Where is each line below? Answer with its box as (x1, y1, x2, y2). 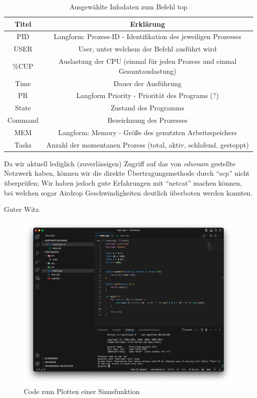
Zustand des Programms (110, 102, 185, 113)
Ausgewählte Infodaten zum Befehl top (69, 1, 188, 11)
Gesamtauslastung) (119, 65, 176, 76)
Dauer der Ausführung (113, 78, 182, 88)
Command (7, 115, 39, 125)
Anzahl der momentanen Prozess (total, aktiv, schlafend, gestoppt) (46, 139, 249, 149)
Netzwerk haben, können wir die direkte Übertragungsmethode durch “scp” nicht (4, 168, 250, 178)
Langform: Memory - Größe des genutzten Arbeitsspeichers (58, 127, 237, 137)
